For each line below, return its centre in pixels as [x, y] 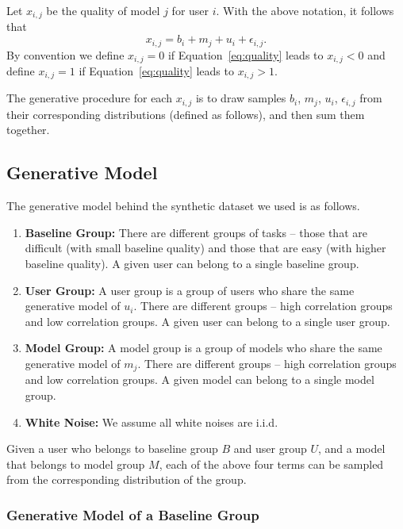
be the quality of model [103, 10]
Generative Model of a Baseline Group [133, 514]
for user [190, 10]
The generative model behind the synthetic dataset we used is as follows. [183, 206]
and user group [270, 448]
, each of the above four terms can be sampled [271, 464]
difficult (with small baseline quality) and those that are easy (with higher [205, 248]
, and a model [351, 448]
